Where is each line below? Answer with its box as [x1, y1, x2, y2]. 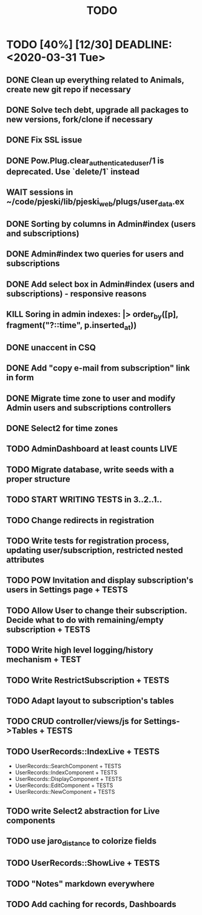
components [6, 815, 56, 825]
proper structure [6, 474, 71, 484]
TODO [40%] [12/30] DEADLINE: [6, 38, 172, 52]
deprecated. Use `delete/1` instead [6, 166, 140, 176]
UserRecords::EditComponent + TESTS [15, 782, 113, 789]
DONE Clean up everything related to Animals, [6, 75, 184, 85]
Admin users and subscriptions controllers [6, 403, 172, 413]
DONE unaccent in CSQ [6, 342, 96, 352]
